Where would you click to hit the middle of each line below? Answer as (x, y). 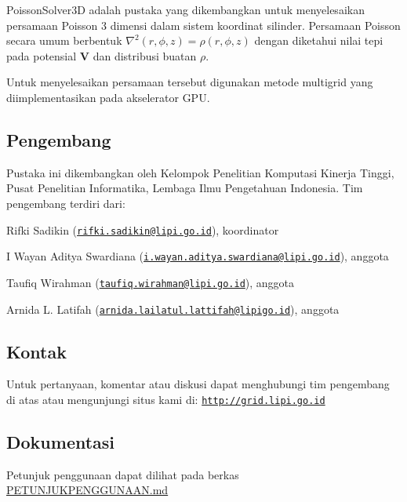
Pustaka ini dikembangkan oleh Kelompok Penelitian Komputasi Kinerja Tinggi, (200, 172)
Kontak (36, 351)
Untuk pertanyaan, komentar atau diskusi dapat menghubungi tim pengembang (198, 384)
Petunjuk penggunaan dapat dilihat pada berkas (123, 474)
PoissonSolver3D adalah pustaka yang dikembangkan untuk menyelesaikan (185, 9)
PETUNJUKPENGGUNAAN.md (87, 490)
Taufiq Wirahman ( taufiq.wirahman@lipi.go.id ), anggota (151, 282)
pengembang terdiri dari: (66, 203)
